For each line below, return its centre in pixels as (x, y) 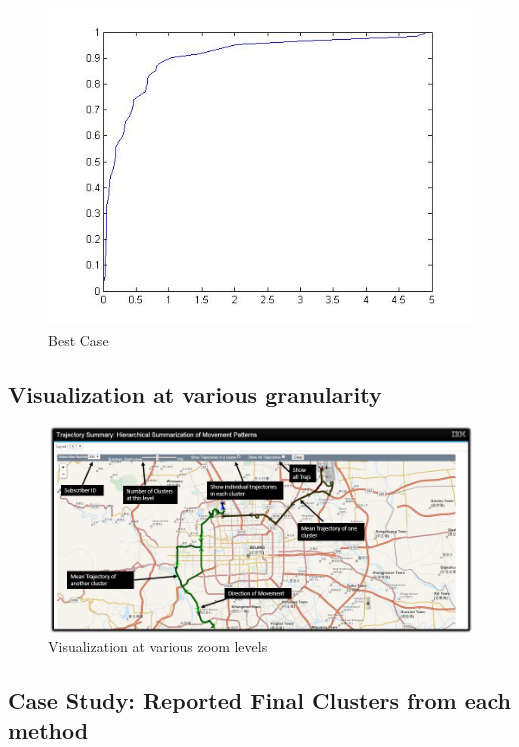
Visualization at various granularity (195, 393)
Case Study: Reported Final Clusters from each (259, 700)
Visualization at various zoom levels (158, 646)
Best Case (78, 339)
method (48, 729)
